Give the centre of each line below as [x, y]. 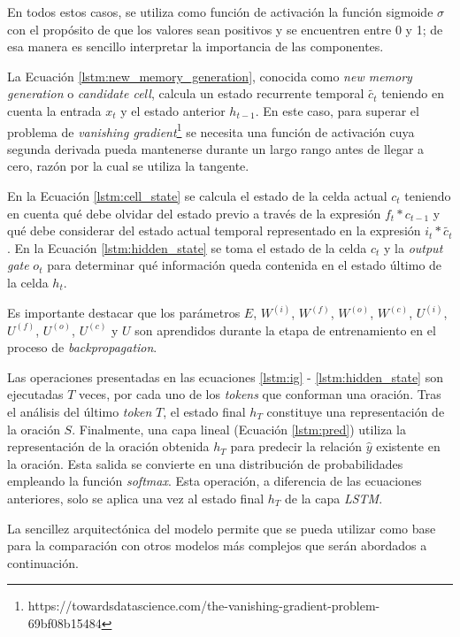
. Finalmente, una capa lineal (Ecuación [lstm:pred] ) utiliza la [239, 429]
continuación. [43, 562]
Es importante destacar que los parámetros [124, 312]
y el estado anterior [173, 110]
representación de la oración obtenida [108, 446]
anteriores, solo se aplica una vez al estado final [136, 498]
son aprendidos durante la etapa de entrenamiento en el [285, 330]
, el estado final [204, 411]
